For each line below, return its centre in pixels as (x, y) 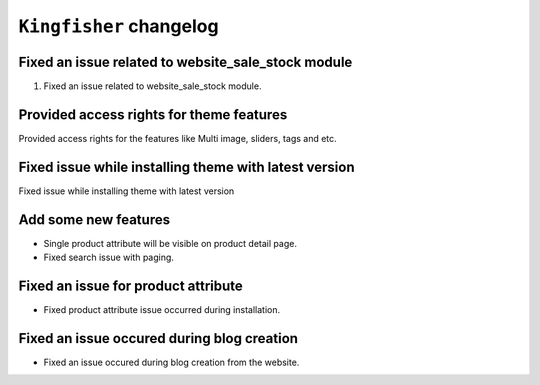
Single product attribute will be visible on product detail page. (170, 243)
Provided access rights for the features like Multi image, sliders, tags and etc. (177, 138)
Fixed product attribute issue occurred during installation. (161, 310)
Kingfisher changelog (118, 26)
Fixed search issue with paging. (109, 257)
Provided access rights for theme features (153, 114)
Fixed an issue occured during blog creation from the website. (171, 362)
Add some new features (94, 219)
